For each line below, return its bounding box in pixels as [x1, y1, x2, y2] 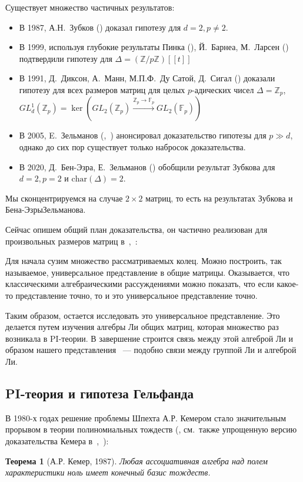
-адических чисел [192, 83, 254, 95]
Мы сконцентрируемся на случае [5, 192, 123, 204]
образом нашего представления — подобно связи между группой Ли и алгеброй [5, 344, 297, 356]
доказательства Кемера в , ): [5, 434, 109, 447]
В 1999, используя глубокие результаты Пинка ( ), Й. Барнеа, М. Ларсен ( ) [19, 41, 289, 53]
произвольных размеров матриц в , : [5, 235, 138, 247]
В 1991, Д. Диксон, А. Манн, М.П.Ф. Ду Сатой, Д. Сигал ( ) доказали [19, 72, 275, 84]
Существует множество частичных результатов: [5, 1, 175, 13]
